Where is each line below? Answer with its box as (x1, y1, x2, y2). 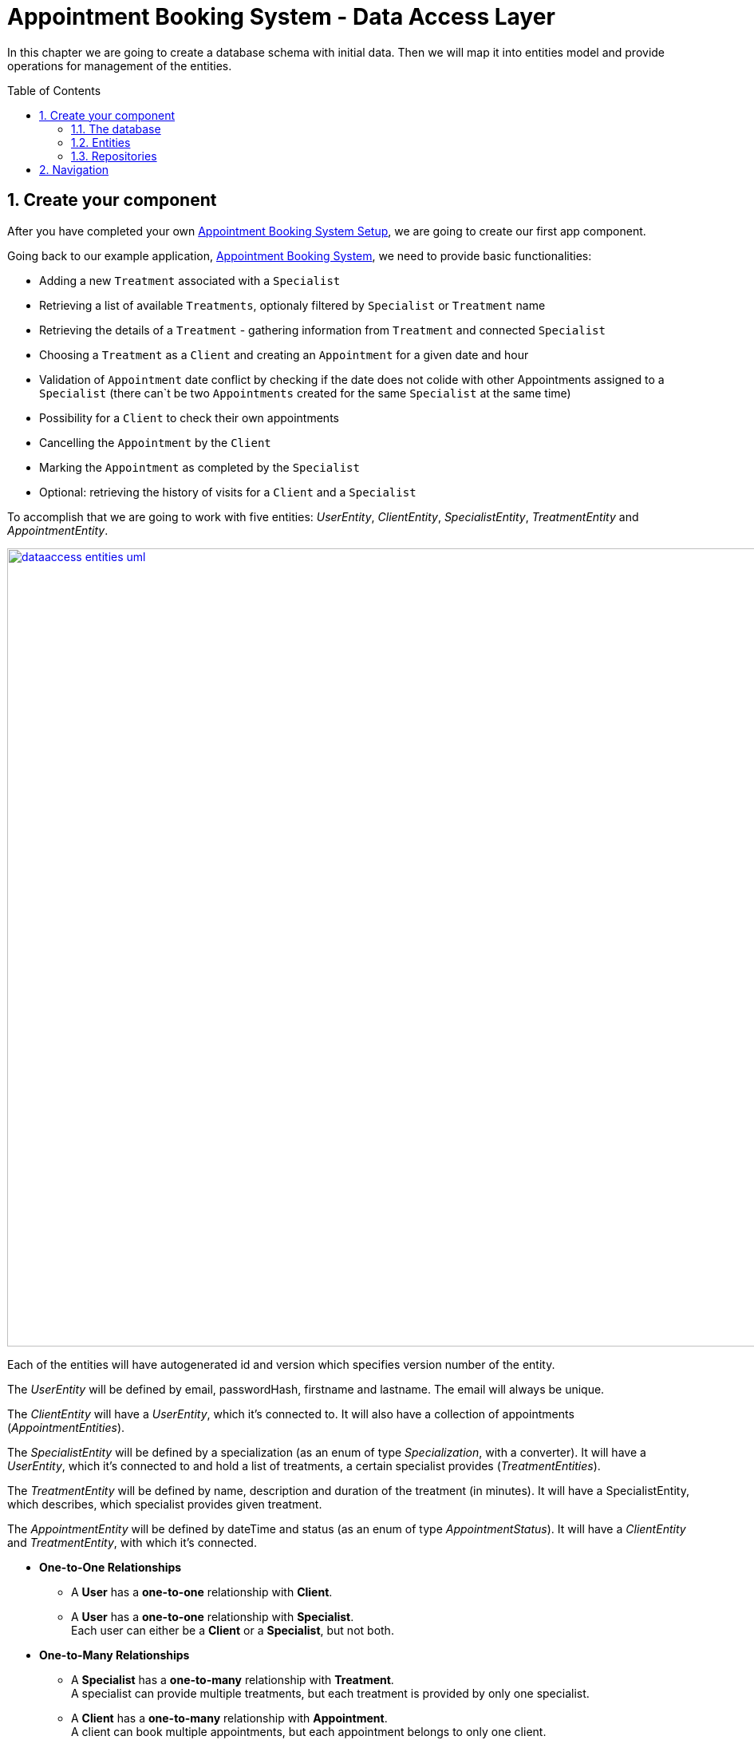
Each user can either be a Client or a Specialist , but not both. (71, 1623, 394, 1637)
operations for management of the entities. (7, 58, 232, 73)
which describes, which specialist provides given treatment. (7, 1497, 322, 1511)
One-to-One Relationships (39, 1560, 182, 1574)
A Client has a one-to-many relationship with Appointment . (71, 1710, 388, 1725)
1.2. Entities (71, 135, 131, 149)
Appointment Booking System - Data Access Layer (7, 3, 555, 30)
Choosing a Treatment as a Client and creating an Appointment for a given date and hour (39, 347, 529, 362)
